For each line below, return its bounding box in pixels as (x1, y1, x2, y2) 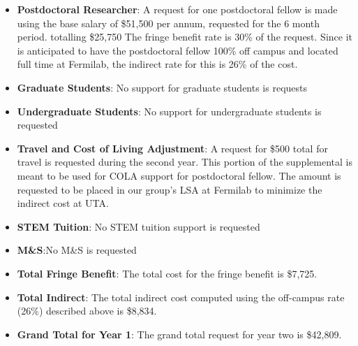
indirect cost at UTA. (17, 196, 109, 210)
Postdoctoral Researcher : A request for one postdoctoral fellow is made (17, 2, 338, 16)
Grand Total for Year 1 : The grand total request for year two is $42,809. (17, 326, 342, 341)
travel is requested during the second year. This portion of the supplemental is (17, 154, 352, 169)
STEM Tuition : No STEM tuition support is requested (17, 219, 260, 233)
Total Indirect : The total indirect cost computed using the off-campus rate (17, 289, 345, 304)
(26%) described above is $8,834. (17, 303, 157, 318)
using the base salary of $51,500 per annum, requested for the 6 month (17, 15, 320, 30)
